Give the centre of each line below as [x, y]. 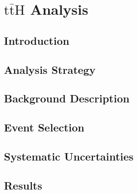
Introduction [37, 40]
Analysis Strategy [50, 69]
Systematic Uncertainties [69, 156]
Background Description [67, 98]
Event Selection [44, 127]
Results [23, 185]
